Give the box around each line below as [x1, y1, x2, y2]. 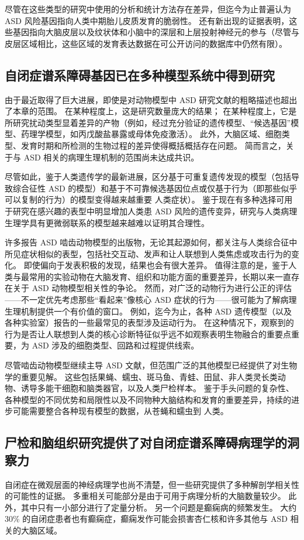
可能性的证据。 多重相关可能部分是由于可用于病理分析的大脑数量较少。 [12, 490, 286, 502]
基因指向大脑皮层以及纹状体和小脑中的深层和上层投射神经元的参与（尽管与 [12, 26, 299, 38]
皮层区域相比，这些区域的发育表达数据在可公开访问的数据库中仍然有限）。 [5, 37, 287, 49]
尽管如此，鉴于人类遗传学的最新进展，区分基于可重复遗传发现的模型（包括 [5, 170, 291, 183]
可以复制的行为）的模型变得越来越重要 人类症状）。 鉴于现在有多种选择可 [5, 193, 285, 206]
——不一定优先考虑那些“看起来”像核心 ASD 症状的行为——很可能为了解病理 [5, 293, 297, 306]
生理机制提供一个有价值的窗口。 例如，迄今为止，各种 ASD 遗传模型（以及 [5, 305, 292, 317]
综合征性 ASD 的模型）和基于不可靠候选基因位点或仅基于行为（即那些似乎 [12, 182, 298, 194]
